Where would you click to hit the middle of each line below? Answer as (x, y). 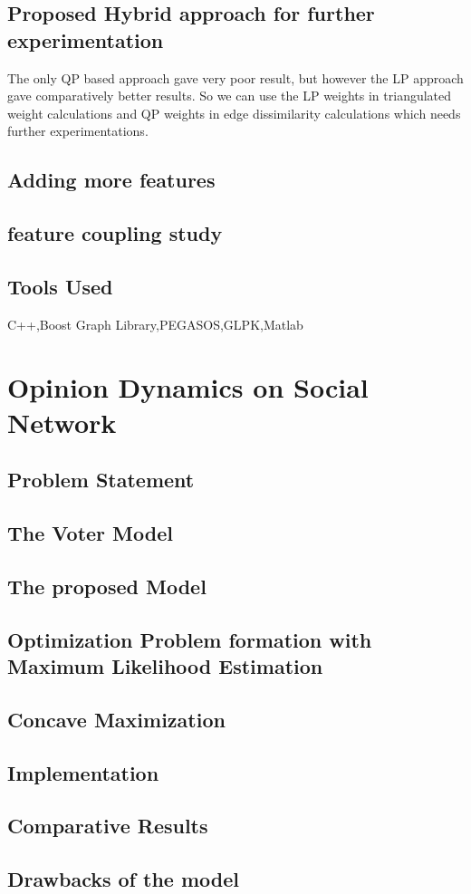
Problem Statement (101, 480)
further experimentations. (78, 131)
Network (62, 422)
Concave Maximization (116, 719)
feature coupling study (115, 233)
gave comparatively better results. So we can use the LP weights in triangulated (230, 96)
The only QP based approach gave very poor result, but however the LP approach (235, 77)
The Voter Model (90, 533)
